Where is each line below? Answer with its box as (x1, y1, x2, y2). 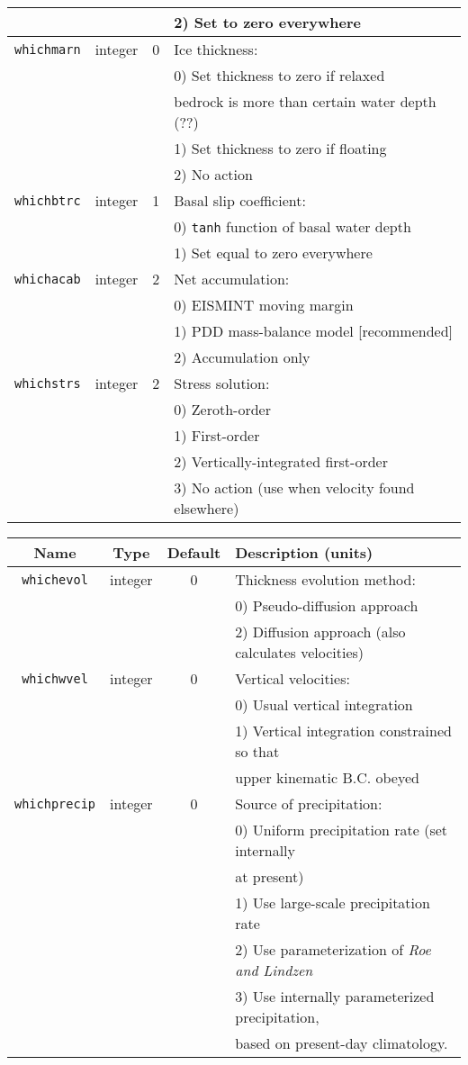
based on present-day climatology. (235, 1033, 448, 1053)
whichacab (14, 271, 81, 286)
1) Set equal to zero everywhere (174, 242, 373, 263)
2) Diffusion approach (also (235, 621, 406, 642)
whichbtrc (14, 193, 81, 208)
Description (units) (235, 542, 373, 563)
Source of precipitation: (235, 793, 382, 814)
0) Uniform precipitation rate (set (235, 819, 448, 840)
